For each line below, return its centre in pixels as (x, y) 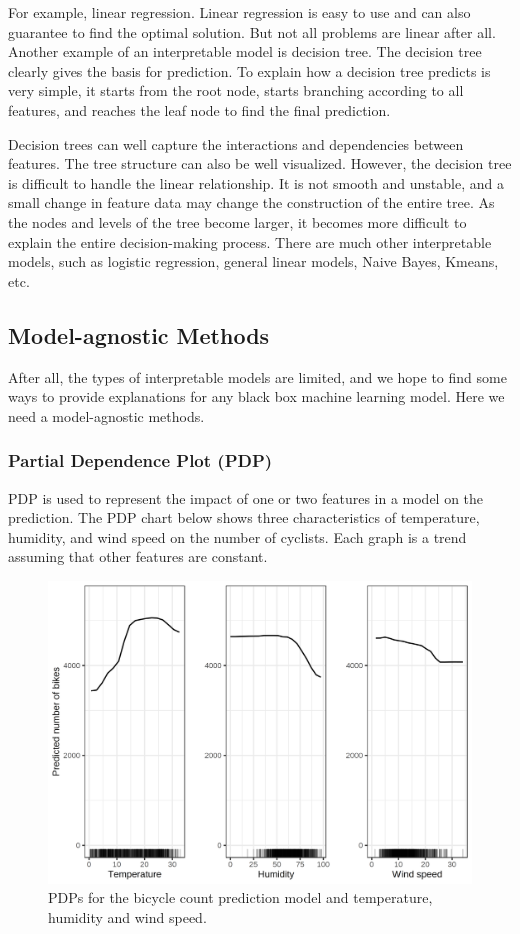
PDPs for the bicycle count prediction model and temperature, (240, 897)
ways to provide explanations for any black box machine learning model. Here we (256, 396)
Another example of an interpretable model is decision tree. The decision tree (245, 51)
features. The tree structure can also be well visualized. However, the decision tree (260, 163)
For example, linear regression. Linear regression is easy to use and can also (239, 12)
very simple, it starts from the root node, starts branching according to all (236, 90)
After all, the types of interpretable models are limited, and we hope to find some (257, 376)
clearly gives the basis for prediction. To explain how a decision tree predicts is (249, 70)
